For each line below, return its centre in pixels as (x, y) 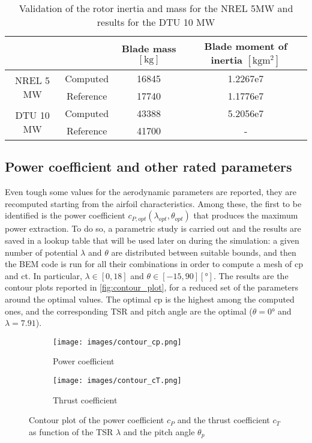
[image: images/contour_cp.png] (117, 342)
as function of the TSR (71, 431)
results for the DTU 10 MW (156, 22)
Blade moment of (246, 46)
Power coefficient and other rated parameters (148, 167)
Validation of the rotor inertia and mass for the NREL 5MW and (156, 8)
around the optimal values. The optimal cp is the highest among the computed (150, 299)
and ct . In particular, (43, 275)
